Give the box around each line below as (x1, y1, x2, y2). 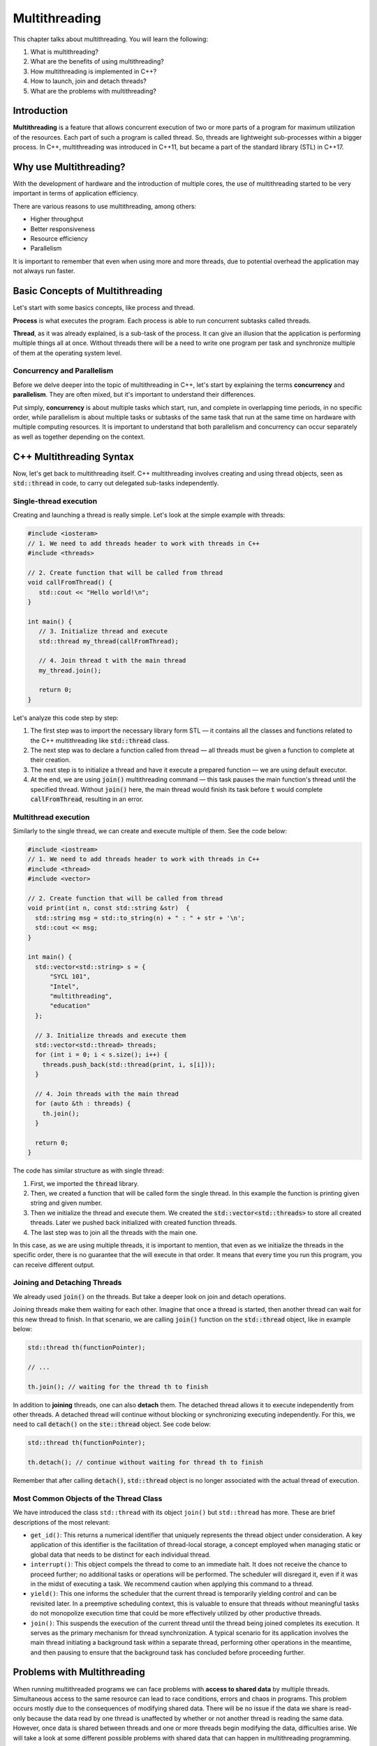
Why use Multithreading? (13, 161, 126, 173)
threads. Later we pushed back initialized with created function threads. (30, 1219, 237, 1227)
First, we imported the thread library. (30, 1179, 140, 1187)
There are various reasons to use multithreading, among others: (13, 202, 197, 210)
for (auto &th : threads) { (35, 1100, 131, 1108)
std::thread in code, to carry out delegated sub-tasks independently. (13, 479, 219, 487)
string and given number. (30, 1198, 103, 1208)
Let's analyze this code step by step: (13, 713, 119, 722)
